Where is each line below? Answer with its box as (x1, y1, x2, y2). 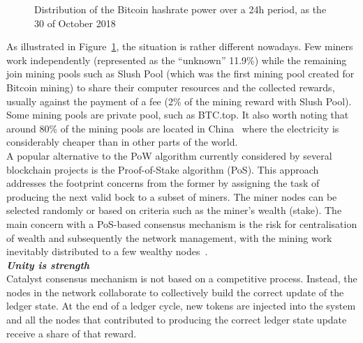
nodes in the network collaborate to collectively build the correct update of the (6, 284, 344, 299)
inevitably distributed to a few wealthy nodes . (6, 244, 208, 259)
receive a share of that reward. (6, 326, 137, 340)
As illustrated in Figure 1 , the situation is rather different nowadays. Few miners (6, 39, 353, 54)
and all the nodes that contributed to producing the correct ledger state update (6, 312, 347, 327)
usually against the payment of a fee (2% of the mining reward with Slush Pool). (6, 93, 352, 108)
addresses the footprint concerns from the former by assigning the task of (6, 176, 320, 190)
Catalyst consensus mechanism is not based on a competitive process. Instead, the (6, 271, 357, 286)
